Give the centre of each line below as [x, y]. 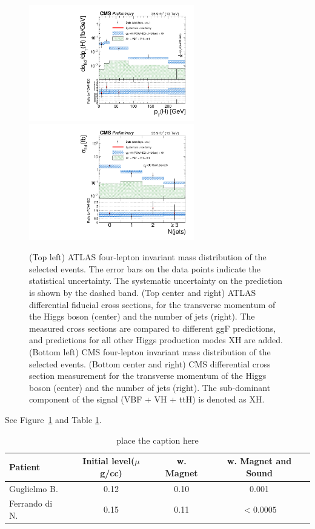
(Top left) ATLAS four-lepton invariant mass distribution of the [148, 257]
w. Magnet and [259, 461]
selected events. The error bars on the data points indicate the [145, 268]
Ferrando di [31, 503]
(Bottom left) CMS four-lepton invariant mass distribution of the [150, 351]
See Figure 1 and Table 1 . [53, 419]
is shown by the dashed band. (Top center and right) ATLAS [143, 292]
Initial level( [109, 461]
